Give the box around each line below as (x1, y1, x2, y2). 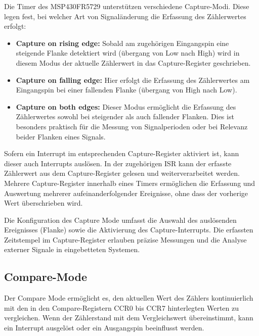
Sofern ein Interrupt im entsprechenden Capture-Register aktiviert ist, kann (4, 148, 239, 159)
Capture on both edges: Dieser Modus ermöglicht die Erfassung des (16, 101, 236, 112)
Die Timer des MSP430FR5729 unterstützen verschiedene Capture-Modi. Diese (4, 1, 249, 11)
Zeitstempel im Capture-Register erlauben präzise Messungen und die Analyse (4, 234, 247, 245)
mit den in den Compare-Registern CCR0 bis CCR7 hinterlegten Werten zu (4, 302, 239, 313)
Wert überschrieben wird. (4, 198, 83, 208)
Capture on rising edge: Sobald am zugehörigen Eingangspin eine (16, 37, 229, 48)
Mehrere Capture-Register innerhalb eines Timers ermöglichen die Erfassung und (4, 177, 255, 188)
